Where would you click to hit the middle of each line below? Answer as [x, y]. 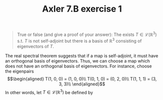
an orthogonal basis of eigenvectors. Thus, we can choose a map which [78, 61]
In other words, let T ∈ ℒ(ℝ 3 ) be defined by [49, 92]
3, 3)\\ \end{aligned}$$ [82, 84]
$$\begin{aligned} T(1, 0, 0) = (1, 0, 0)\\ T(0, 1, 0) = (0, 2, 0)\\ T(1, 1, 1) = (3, [82, 79]
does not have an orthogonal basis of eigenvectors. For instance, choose [79, 66]
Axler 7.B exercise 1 [82, 9]
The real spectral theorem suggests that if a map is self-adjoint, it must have [82, 56]
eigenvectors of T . [35, 46]
